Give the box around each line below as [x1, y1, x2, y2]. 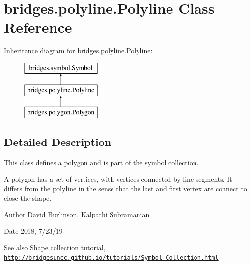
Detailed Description [4, 134, 112, 149]
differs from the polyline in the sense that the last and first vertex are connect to [4, 183, 247, 193]
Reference [4, 17, 72, 37]
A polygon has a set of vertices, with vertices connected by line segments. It [4, 173, 232, 184]
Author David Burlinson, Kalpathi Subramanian [4, 209, 150, 219]
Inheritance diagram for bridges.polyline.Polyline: [4, 46, 153, 56]
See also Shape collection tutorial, [4, 242, 106, 252]
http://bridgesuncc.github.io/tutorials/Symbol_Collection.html [4, 254, 219, 262]
